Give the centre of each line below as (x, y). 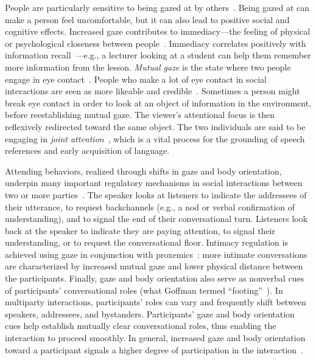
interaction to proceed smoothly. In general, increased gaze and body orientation (155, 338)
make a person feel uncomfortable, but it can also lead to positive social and (147, 19)
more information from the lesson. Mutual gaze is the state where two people (148, 67)
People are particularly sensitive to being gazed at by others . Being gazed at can (157, 7)
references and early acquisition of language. (87, 151)
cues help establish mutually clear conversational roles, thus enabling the (141, 326)
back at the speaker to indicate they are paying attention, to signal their (140, 230)
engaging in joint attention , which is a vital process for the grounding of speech (155, 138)
